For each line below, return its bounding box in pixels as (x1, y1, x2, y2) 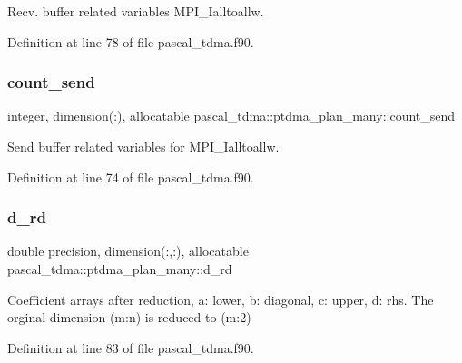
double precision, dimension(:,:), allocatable (7, 241, 249, 260)
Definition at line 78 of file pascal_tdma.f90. (7, 32, 254, 51)
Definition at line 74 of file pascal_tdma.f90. (7, 167, 254, 186)
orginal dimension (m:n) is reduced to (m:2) (7, 308, 251, 327)
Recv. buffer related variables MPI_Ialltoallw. (7, 2, 264, 20)
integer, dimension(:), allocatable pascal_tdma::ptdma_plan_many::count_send (7, 106, 456, 125)
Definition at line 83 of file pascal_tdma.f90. (7, 338, 254, 357)
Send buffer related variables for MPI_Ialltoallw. (7, 137, 280, 155)
